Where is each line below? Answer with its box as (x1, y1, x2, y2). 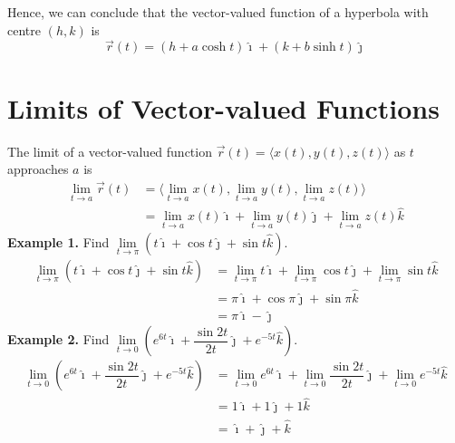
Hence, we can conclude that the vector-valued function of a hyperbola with (7, 3, 429, 21)
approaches (7, 159, 69, 178)
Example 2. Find (7, 330, 110, 349)
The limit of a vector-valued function (7, 141, 212, 160)
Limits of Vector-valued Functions (7, 89, 440, 126)
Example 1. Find (7, 232, 110, 251)
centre (7, 20, 41, 39)
